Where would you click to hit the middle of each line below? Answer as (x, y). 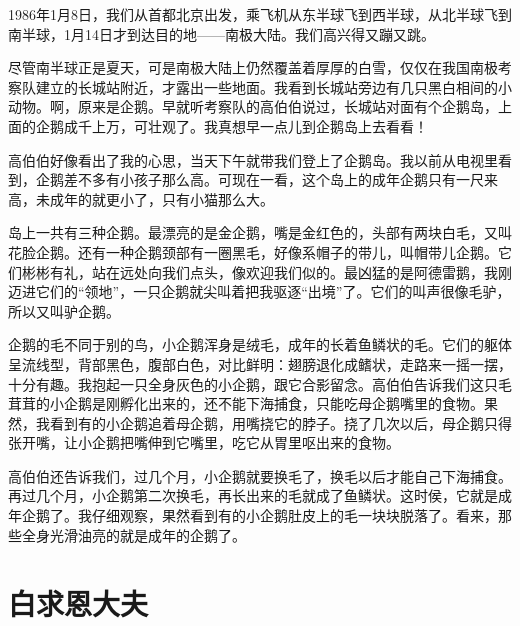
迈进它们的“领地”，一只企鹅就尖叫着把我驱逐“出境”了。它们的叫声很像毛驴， (259, 291)
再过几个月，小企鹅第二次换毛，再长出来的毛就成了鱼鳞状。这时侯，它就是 (253, 495)
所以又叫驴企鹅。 (64, 310)
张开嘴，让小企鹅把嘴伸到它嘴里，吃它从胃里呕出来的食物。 (204, 442)
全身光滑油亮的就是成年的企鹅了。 (133, 534)
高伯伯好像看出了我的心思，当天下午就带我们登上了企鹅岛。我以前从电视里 (253, 159)
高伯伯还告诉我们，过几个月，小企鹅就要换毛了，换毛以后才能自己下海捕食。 (260, 475)
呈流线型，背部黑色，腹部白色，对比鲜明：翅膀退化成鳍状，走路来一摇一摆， (260, 363)
